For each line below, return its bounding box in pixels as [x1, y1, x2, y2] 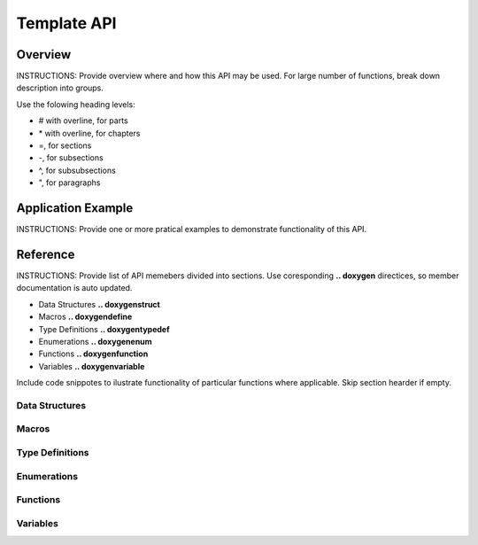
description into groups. [16, 82, 104, 93]
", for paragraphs [38, 177, 101, 188]
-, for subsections [38, 152, 104, 163]
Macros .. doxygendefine [38, 311, 133, 323]
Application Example [16, 200, 134, 215]
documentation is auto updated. [16, 283, 133, 293]
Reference [16, 246, 75, 261]
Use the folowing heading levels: [16, 98, 136, 110]
